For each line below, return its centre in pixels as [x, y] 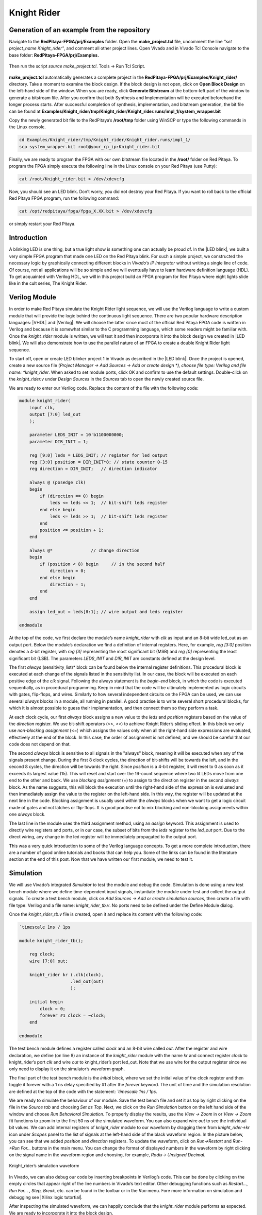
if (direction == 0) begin [72, 496]
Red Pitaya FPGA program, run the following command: [64, 198]
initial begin [46, 1002]
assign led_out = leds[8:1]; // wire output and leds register [106, 612]
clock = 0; [52, 1009]
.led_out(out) [87, 981]
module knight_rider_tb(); [51, 941]
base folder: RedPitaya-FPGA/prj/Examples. [54, 55]
